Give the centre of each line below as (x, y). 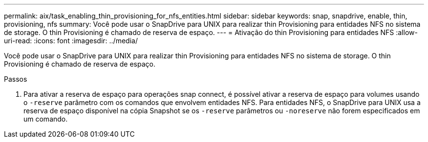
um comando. (46, 119)
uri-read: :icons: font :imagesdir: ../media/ (71, 41)
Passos (16, 79)
